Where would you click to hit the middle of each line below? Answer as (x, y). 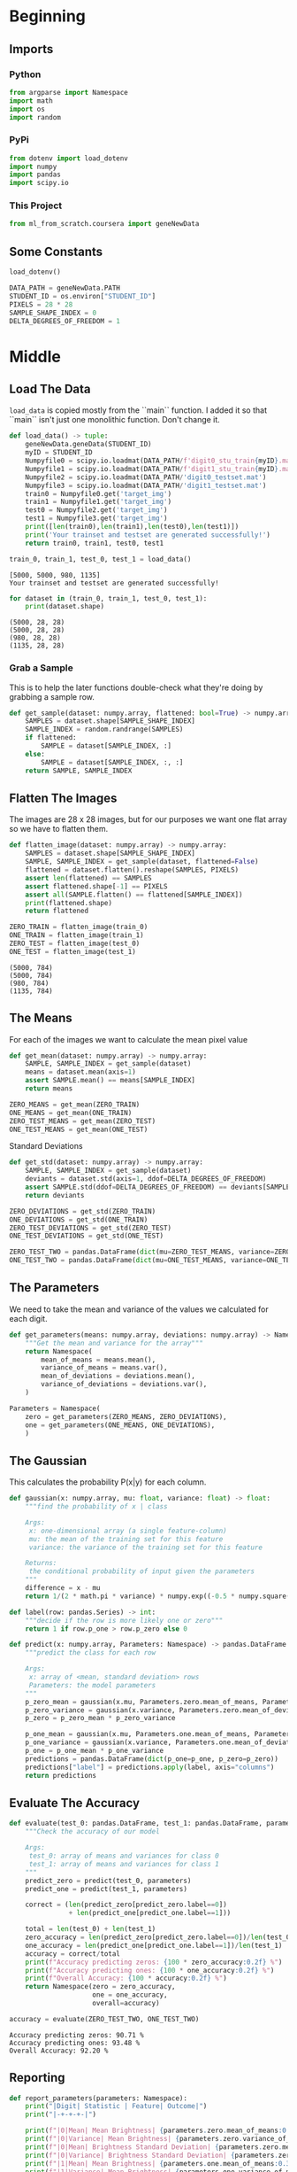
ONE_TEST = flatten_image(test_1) (73, 951)
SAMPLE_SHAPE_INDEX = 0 (53, 313)
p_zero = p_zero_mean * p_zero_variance (100, 1718)
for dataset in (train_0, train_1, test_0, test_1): (108, 598)
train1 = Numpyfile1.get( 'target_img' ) (99, 502)
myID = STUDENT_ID (59, 453)
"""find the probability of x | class (96, 1507)
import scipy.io (39, 183)
